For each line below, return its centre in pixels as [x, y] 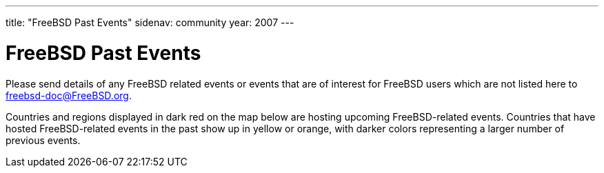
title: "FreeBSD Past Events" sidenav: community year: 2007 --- [150, 22]
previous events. [43, 140]
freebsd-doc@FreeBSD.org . [69, 95]
